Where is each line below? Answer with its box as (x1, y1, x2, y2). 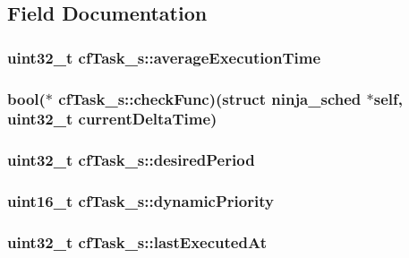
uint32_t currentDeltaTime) (7, 107, 217, 130)
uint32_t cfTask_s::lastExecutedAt (7, 231, 267, 253)
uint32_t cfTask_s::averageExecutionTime (7, 46, 321, 68)
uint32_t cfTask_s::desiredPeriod (7, 149, 255, 171)
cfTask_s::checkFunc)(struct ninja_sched (58, 87, 362, 109)
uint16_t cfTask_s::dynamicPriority (7, 190, 274, 212)
